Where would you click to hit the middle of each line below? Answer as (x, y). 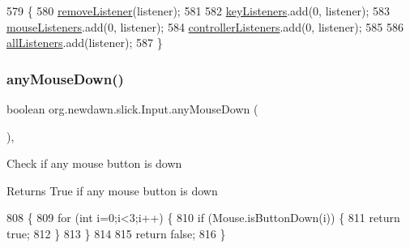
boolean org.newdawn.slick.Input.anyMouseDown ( (132, 109)
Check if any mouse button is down (94, 163)
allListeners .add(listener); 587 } (85, 43)
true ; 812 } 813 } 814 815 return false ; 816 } (116, 233)
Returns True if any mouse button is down (112, 190)
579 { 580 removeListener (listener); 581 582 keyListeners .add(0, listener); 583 (199, 11)
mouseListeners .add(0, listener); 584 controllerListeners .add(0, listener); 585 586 (205, 26)
